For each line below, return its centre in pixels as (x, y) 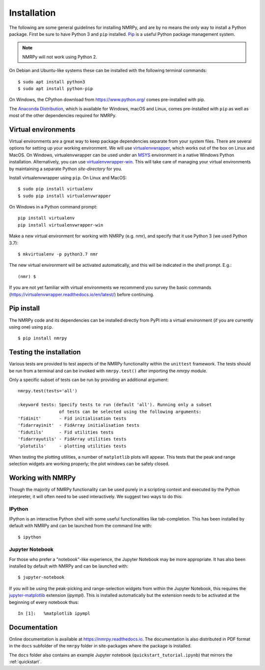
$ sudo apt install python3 (52, 82)
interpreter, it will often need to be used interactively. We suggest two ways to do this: (96, 496)
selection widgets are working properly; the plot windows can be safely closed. (89, 464)
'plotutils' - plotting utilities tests (72, 446)
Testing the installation (45, 352)
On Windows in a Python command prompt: (53, 207)
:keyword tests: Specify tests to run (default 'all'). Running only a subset (115, 405)
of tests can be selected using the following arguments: (130, 412)
